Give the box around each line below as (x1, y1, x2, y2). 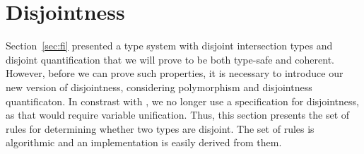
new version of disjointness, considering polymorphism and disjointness (6, 79, 312, 94)
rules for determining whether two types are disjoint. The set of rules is (6, 121, 315, 136)
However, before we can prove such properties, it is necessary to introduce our (6, 66, 344, 81)
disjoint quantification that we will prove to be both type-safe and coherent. (6, 52, 334, 66)
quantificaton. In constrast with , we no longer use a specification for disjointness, (6, 93, 359, 108)
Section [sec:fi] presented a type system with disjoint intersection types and (6, 38, 333, 53)
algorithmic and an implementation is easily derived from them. (6, 135, 282, 150)
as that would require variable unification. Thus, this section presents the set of (6, 107, 350, 122)
